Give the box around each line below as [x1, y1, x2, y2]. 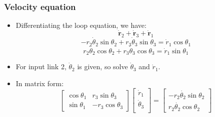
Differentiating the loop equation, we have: [15, 20, 146, 30]
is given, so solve [77, 61, 128, 72]
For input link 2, [15, 61, 66, 72]
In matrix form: [15, 78, 64, 88]
